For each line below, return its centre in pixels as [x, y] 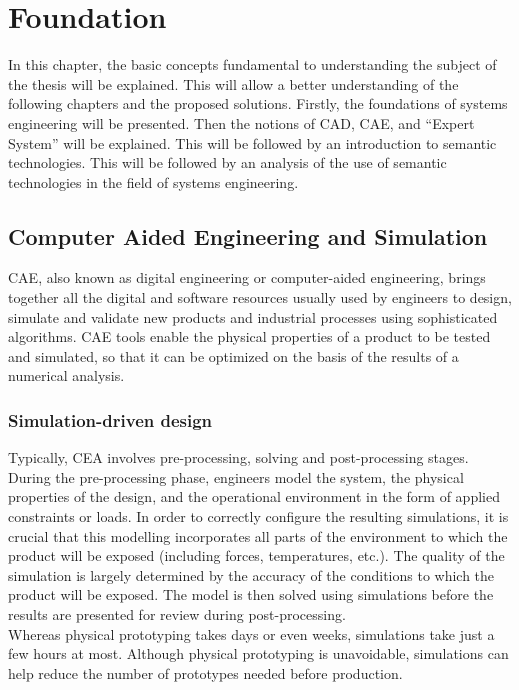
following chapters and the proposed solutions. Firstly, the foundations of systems [258, 103]
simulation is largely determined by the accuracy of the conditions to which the [251, 574]
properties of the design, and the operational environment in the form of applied [254, 496]
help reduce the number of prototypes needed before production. [205, 672]
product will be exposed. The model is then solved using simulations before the [251, 594]
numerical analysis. [66, 375]
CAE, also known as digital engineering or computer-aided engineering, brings [247, 277]
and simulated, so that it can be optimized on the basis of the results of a [233, 355]
